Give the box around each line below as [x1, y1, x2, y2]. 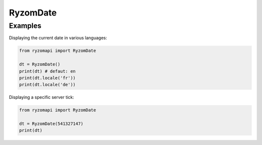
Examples [9, 21, 42, 30]
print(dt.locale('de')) [19, 82, 76, 87]
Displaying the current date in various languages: [9, 35, 107, 41]
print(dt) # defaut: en [19, 68, 76, 74]
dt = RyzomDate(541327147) [19, 121, 83, 127]
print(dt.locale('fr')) [19, 75, 76, 81]
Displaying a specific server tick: [9, 95, 75, 100]
